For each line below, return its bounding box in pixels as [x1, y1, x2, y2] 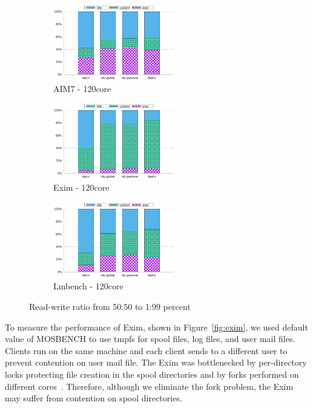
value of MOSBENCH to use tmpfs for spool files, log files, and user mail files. [5, 332, 295, 345]
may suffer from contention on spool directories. [5, 392, 182, 404]
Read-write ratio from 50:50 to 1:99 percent [29, 300, 191, 312]
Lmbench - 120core [53, 280, 124, 292]
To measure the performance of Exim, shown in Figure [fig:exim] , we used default [5, 320, 308, 333]
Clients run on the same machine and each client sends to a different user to [5, 344, 288, 357]
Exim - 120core [53, 181, 110, 194]
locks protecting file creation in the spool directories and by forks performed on [5, 367, 299, 380]
